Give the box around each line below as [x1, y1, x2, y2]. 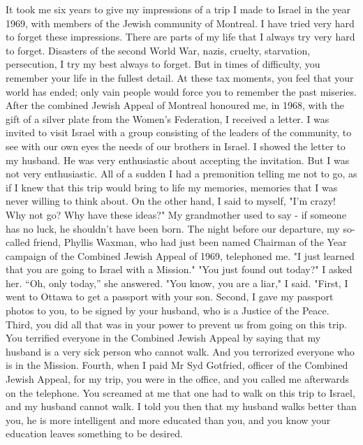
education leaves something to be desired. [6, 426, 183, 441]
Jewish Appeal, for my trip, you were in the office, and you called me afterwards [6, 372, 350, 386]
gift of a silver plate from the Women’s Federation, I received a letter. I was [6, 111, 329, 126]
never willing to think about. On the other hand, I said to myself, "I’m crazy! [6, 194, 336, 208]
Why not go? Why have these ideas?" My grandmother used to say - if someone [6, 207, 346, 221]
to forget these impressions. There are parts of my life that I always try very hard [6, 29, 355, 44]
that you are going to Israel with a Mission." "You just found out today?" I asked [6, 262, 353, 277]
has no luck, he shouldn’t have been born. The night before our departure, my [6, 221, 340, 235]
